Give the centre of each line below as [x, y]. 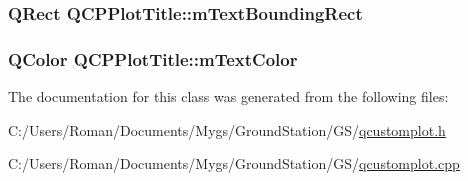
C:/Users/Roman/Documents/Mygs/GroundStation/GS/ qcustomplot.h [227, 129]
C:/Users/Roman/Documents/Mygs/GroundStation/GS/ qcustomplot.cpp [234, 163]
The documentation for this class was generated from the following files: [228, 96]
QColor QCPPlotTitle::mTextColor [153, 58]
